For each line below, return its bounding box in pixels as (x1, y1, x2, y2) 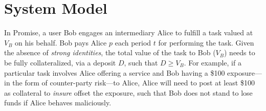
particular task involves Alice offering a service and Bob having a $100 (4, 67, 225, 78)
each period (115, 37, 151, 48)
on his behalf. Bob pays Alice (15, 37, 107, 48)
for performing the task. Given (158, 37, 254, 48)
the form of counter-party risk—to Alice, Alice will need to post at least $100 (12, 77, 255, 88)
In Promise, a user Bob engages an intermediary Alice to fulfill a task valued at (4, 27, 253, 38)
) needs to (224, 47, 255, 58)
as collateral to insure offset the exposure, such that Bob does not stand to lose (4, 87, 253, 98)
